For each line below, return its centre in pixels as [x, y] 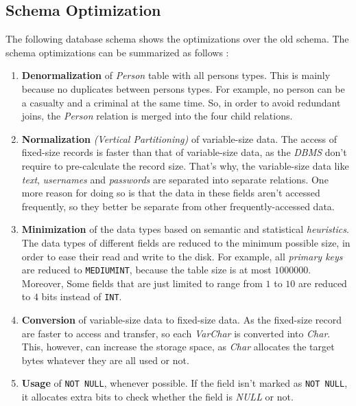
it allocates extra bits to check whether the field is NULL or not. [157, 397]
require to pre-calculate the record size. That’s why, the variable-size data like [185, 165]
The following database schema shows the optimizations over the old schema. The [177, 39]
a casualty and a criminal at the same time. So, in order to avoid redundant [181, 102]
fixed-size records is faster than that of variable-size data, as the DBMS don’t [184, 152]
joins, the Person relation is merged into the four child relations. [157, 116]
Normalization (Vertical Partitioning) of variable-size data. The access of [179, 138]
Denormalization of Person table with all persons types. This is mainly [176, 75]
